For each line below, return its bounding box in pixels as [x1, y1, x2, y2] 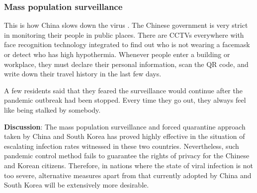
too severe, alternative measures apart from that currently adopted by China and [4, 170, 252, 180]
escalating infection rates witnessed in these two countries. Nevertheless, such [4, 140, 239, 151]
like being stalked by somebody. [4, 104, 101, 115]
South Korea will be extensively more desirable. [4, 180, 149, 190]
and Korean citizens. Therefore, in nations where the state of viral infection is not [4, 160, 254, 170]
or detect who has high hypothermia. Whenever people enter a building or [4, 49, 230, 59]
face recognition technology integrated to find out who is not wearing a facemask [4, 39, 250, 50]
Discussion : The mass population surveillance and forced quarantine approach [4, 121, 246, 131]
